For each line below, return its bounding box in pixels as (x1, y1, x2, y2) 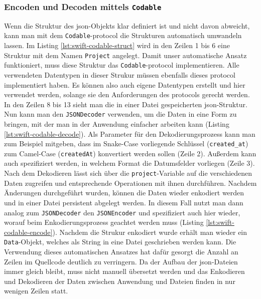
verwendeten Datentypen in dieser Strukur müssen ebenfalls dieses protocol (4, 69, 235, 80)
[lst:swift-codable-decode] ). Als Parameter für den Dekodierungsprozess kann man (4, 128, 255, 139)
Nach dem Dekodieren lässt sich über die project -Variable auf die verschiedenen (4, 168, 252, 178)
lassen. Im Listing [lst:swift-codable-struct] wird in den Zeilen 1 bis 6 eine (4, 40, 230, 51)
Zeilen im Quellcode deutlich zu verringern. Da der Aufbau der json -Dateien (4, 256, 238, 266)
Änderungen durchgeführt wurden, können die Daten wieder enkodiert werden (4, 187, 244, 198)
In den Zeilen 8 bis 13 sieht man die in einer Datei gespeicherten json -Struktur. (4, 99, 247, 109)
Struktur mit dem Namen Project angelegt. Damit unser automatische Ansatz (4, 50, 247, 60)
